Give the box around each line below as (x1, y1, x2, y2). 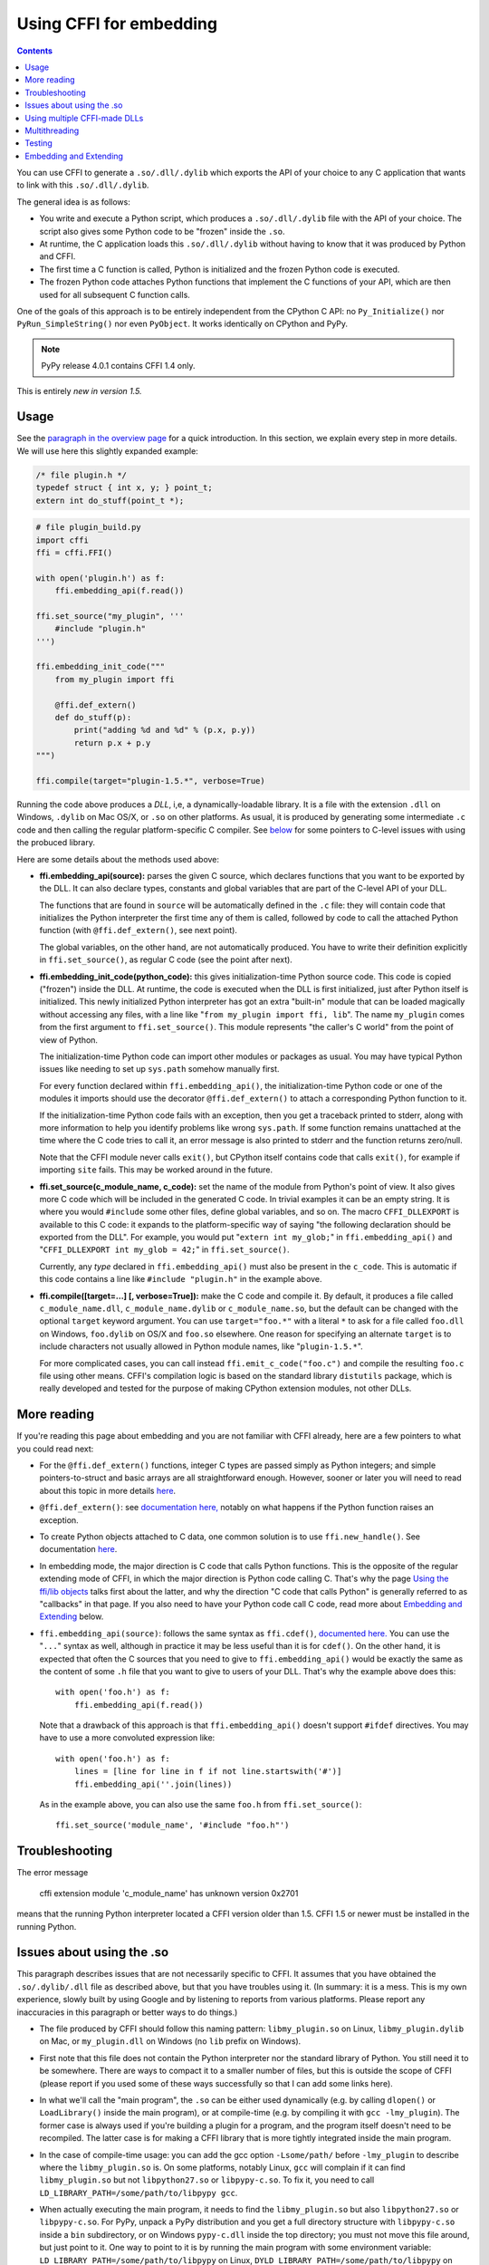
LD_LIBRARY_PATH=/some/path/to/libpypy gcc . (39, 2187, 238, 2198)
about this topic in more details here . (39, 1485, 177, 1496)
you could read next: (16, 1443, 94, 1454)
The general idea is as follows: (16, 196, 130, 207)
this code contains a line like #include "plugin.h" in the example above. (39, 1274, 322, 1285)
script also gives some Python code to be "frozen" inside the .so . (39, 226, 285, 236)
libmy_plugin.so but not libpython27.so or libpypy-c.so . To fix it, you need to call (39, 2174, 375, 2185)
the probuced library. (16, 837, 95, 848)
